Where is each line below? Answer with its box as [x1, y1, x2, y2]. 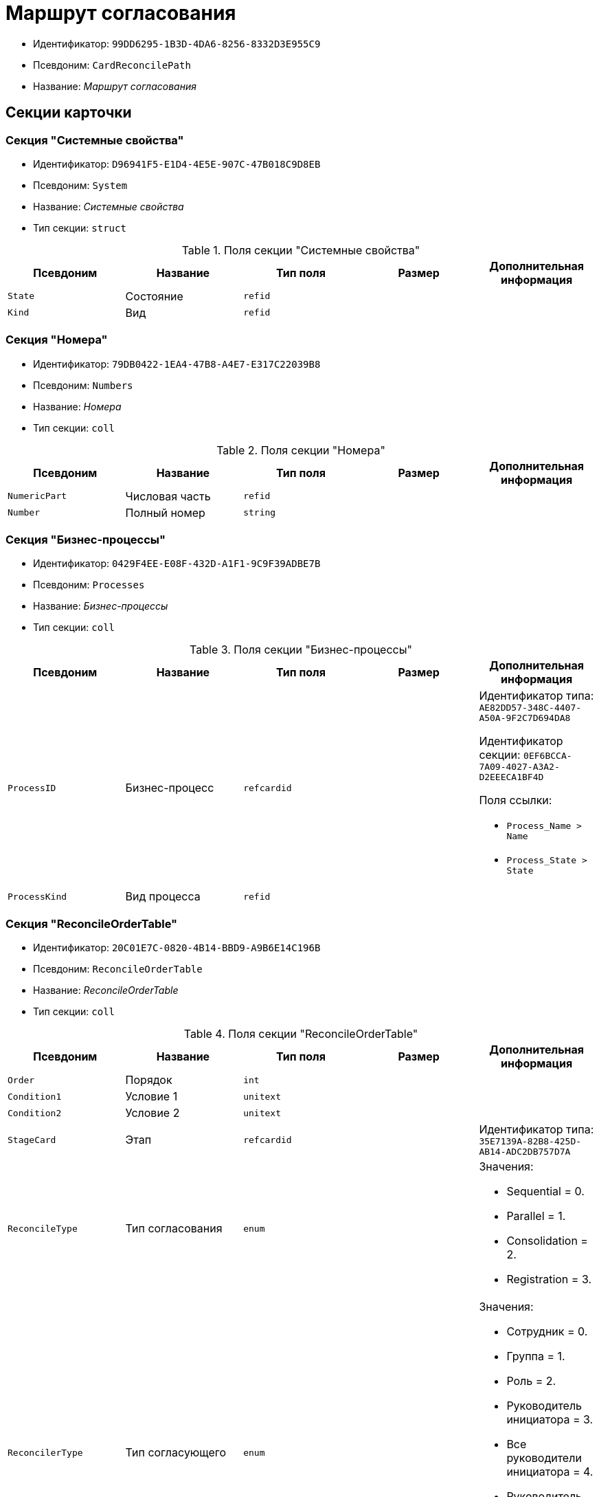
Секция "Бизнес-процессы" [5, 533, 166, 547]
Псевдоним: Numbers [33, 379, 133, 391]
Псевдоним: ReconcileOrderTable [33, 963, 203, 975]
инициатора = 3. [506, 1412, 594, 1427]
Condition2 [8, 1107, 62, 1118]
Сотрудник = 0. [506, 1324, 588, 1339]
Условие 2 [125, 1106, 180, 1120]
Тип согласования [125, 1221, 223, 1236]
